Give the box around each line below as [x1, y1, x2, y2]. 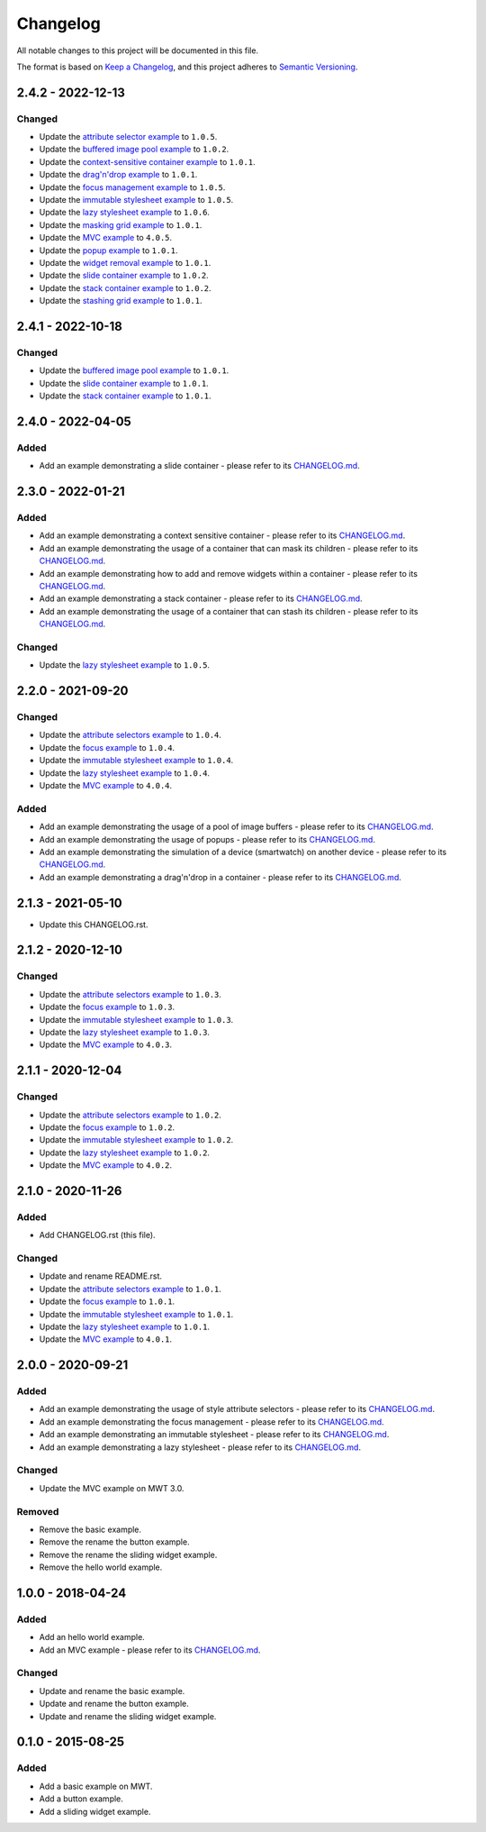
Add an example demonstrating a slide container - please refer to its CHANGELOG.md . [39, 460, 360, 471]
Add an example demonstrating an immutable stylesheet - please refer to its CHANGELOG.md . [39, 1429, 390, 1440]
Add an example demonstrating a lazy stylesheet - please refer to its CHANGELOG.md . [39, 1442, 362, 1453]
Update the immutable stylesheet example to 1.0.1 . [39, 1308, 234, 1319]
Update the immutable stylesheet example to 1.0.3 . [39, 1014, 234, 1025]
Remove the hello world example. [39, 1562, 163, 1572]
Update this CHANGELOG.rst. [39, 919, 148, 930]
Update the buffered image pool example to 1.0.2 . [39, 144, 229, 155]
